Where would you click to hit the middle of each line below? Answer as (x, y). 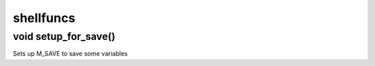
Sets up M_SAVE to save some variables (70, 54)
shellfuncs (44, 18)
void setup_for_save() (64, 36)
